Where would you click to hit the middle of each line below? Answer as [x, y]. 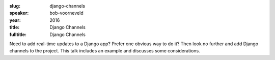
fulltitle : [18, 34]
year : [15, 20]
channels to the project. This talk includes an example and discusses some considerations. [105, 51]
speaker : [19, 13]
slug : [15, 6]
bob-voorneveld [66, 13]
